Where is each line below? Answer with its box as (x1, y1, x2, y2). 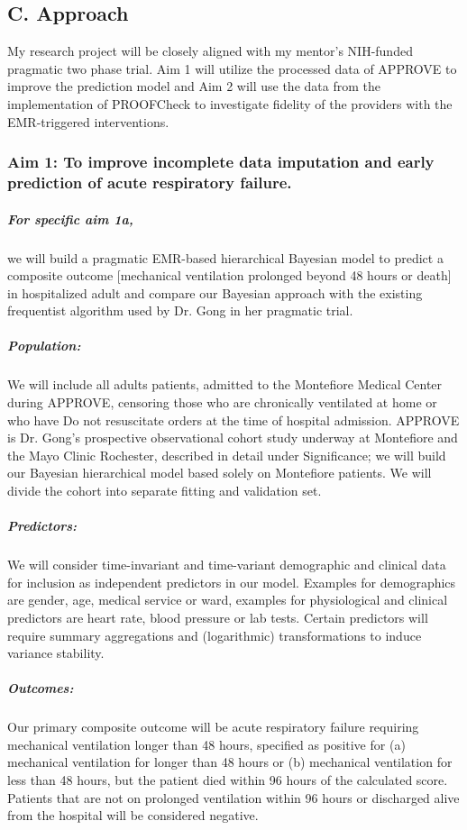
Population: (7, 336, 81, 355)
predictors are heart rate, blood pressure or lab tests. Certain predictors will (7, 607, 428, 626)
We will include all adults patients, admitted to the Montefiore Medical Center (7, 375, 443, 394)
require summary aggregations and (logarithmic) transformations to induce (7, 625, 422, 644)
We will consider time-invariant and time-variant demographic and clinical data (7, 555, 446, 574)
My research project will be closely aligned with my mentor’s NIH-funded (7, 41, 413, 60)
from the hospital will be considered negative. (7, 806, 259, 825)
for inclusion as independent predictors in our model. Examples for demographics (7, 572, 456, 591)
